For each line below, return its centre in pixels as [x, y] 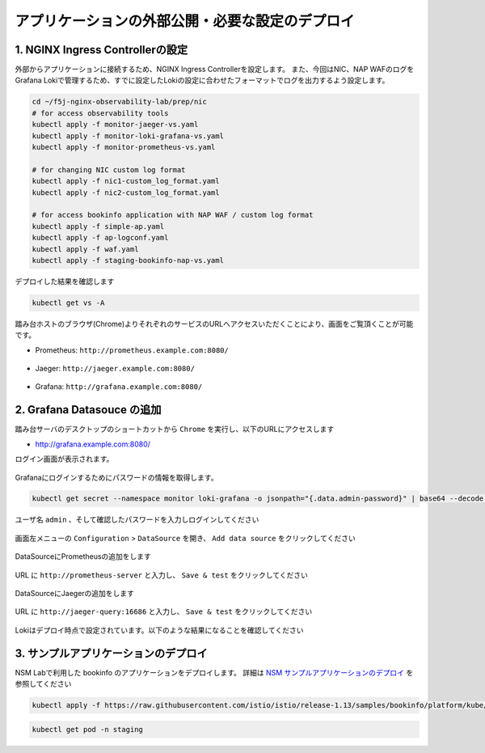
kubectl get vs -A [68, 302]
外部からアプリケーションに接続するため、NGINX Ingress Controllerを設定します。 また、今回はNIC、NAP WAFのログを [215, 70]
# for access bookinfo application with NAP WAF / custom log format [173, 215]
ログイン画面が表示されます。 [64, 459]
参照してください [43, 684]
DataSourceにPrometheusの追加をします [83, 556]
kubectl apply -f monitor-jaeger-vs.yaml [115, 125]
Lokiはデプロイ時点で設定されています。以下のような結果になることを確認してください [159, 630]
